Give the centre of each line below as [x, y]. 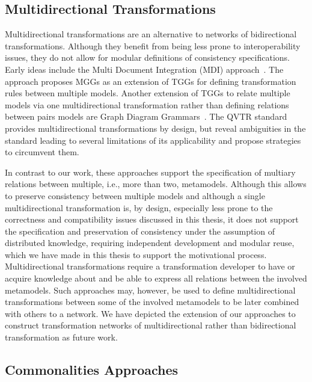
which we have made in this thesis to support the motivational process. [136, 254]
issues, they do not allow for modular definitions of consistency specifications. [147, 57]
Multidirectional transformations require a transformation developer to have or [150, 266]
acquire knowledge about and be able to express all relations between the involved [156, 278]
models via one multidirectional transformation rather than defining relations [147, 104]
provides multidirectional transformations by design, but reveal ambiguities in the [155, 128]
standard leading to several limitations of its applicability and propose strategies [153, 140]
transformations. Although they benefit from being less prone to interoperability [153, 45]
